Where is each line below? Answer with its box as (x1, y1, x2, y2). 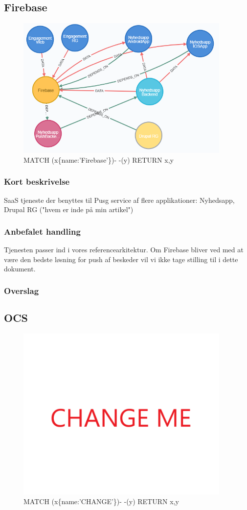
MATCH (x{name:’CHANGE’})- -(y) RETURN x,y (23, 496, 179, 507)
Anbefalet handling (4, 225, 81, 237)
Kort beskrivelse (4, 175, 70, 188)
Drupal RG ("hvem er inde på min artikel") (4, 204, 134, 215)
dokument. (4, 264, 36, 274)
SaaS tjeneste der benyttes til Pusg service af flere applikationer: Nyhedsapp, (4, 194, 235, 205)
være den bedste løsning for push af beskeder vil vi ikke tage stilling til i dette (4, 254, 238, 264)
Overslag (4, 284, 39, 296)
